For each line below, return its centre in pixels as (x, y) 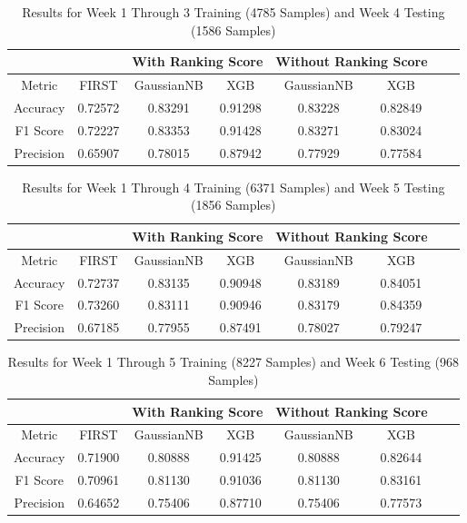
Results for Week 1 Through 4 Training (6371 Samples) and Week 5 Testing (233, 187)
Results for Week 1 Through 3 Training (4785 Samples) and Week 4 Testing (233, 12)
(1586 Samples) (233, 30)
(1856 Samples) (233, 205)
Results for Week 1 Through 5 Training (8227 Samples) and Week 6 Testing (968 (233, 362)
